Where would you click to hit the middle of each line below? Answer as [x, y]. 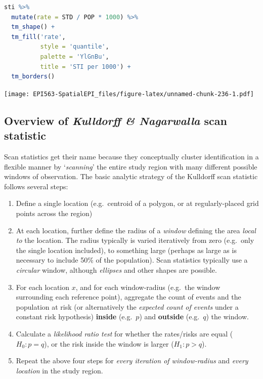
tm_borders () [33, 77]
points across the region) [54, 213]
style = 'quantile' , [75, 47]
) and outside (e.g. [169, 317]
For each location [43, 287]
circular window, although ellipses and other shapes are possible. [116, 269]
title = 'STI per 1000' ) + [85, 67]
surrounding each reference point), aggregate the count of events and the [128, 297]
